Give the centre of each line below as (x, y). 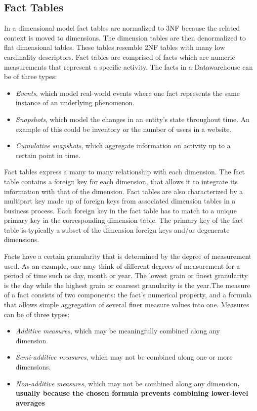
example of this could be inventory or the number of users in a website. (124, 129)
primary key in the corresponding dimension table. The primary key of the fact (124, 220)
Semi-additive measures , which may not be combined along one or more (124, 357)
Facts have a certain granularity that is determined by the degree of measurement (128, 256)
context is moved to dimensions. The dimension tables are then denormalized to (125, 37)
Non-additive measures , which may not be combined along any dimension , (128, 383)
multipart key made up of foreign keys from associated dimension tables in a (120, 201)
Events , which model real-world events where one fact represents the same (128, 93)
